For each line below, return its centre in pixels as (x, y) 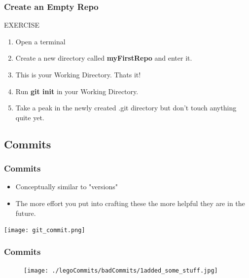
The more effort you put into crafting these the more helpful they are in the (130, 203)
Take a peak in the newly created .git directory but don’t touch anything (126, 108)
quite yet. (30, 117)
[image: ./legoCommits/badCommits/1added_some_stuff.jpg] (121, 271)
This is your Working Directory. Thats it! (78, 74)
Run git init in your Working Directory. (77, 91)
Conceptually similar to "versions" (67, 187)
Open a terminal (40, 41)
